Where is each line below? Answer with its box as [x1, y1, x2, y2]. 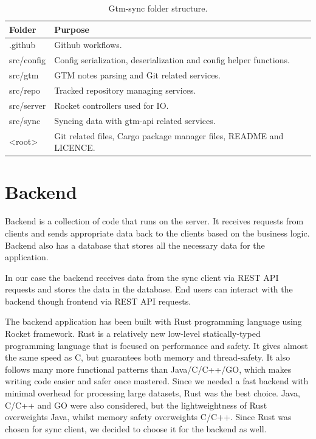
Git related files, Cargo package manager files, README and [54, 129, 284, 142]
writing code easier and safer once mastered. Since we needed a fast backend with [5, 375, 309, 387]
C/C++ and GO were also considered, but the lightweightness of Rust [5, 398, 267, 411]
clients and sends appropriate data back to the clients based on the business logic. [5, 226, 310, 239]
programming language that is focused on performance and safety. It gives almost [5, 339, 308, 351]
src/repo [9, 83, 41, 96]
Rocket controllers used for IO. [54, 99, 169, 111]
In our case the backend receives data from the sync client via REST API [5, 271, 279, 283]
